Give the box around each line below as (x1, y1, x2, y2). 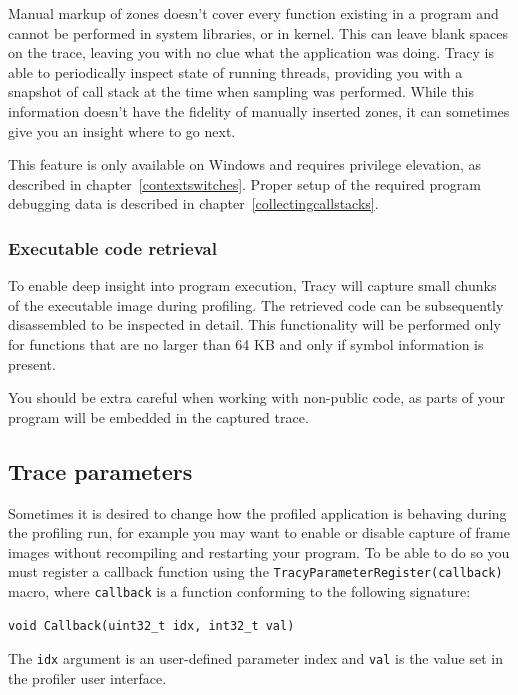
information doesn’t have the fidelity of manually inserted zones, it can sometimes (8, 100, 510, 121)
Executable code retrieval (8, 235, 217, 260)
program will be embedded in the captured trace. (8, 406, 309, 427)
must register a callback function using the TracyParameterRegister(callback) (8, 561, 503, 582)
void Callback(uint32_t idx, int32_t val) (8, 618, 295, 633)
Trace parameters (8, 455, 193, 486)
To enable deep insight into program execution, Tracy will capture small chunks (8, 275, 497, 296)
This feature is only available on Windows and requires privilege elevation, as (8, 154, 482, 175)
